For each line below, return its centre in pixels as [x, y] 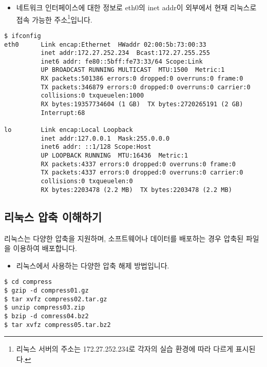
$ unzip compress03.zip [45, 308]
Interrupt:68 [63, 113]
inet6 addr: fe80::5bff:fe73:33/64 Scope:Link [122, 61]
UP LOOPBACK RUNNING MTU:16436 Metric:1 [114, 156]
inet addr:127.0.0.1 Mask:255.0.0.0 [105, 138]
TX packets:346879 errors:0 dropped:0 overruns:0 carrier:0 [146, 87]
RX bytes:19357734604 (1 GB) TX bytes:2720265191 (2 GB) [142, 104]
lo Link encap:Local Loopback [69, 130]
